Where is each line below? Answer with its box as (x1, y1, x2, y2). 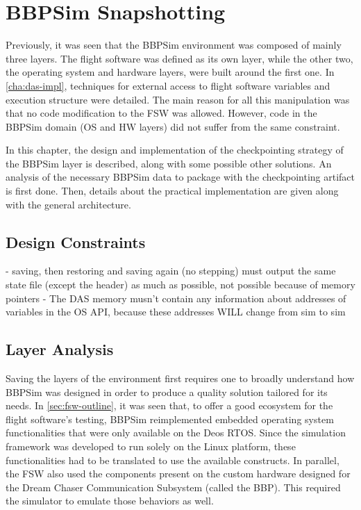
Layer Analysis (6, 338, 114, 360)
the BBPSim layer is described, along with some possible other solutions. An (6, 156, 332, 170)
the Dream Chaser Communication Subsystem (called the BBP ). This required (6, 479, 341, 494)
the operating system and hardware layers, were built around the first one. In (6, 65, 335, 79)
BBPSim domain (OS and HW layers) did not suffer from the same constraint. (6, 119, 340, 133)
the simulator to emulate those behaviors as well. (6, 493, 214, 508)
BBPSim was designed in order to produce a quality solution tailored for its (6, 384, 328, 399)
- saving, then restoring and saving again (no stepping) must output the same (6, 263, 336, 278)
